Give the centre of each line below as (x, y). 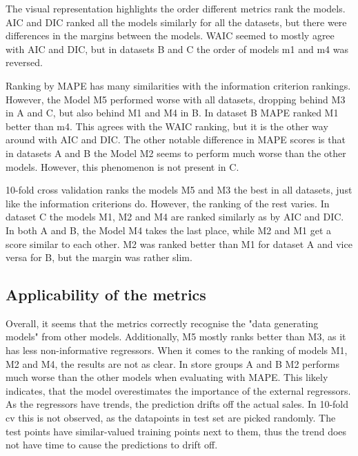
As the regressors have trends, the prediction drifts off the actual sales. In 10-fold (177, 404)
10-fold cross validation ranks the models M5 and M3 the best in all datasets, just (179, 190)
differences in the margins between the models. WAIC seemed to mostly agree (170, 35)
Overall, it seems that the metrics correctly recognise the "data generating (162, 323)
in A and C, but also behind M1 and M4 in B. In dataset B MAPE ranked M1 (172, 113)
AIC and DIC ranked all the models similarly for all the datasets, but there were (176, 22)
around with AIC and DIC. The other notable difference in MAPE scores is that (176, 139)
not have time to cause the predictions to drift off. (112, 445)
